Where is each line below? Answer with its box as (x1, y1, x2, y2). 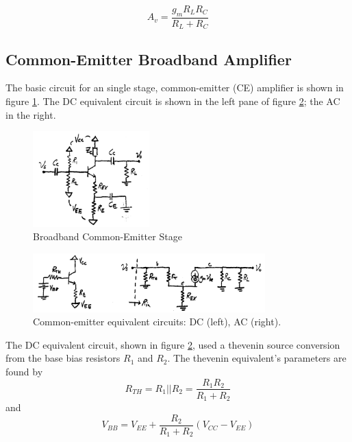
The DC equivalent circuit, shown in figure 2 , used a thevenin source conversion (5, 337, 340, 351)
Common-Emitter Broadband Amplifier (5, 48, 292, 69)
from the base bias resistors (5, 351, 121, 365)
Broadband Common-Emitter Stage (33, 229, 182, 244)
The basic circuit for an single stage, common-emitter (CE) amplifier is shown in (5, 80, 344, 95)
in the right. (5, 107, 56, 121)
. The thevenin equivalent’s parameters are (167, 351, 347, 365)
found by (5, 364, 43, 378)
